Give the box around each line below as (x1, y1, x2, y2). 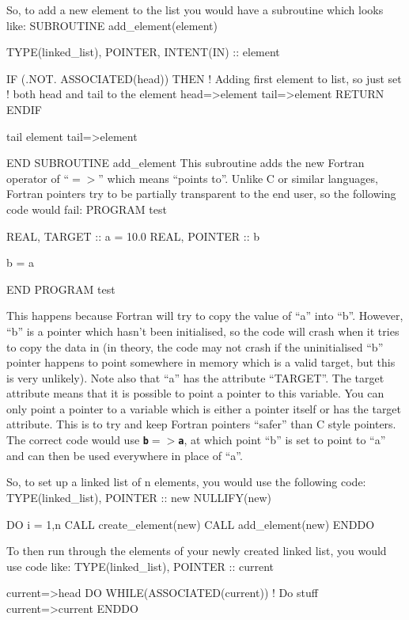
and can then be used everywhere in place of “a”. (6, 447, 243, 463)
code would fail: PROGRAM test (6, 200, 167, 217)
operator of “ (6, 169, 70, 186)
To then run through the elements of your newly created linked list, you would (6, 542, 387, 559)
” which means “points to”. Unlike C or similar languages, (98, 169, 378, 186)
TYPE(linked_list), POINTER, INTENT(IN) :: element (6, 44, 280, 60)
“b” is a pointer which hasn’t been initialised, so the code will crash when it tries (6, 322, 400, 339)
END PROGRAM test (6, 280, 116, 297)
